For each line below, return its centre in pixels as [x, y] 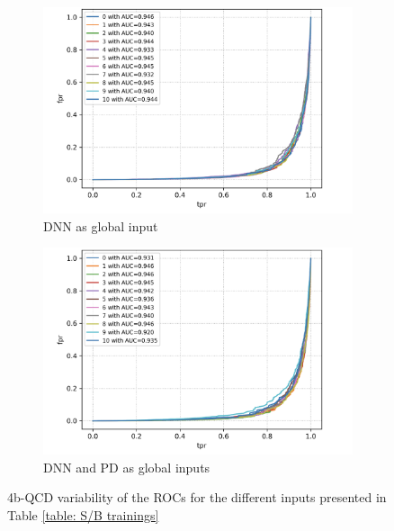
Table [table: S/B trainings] [83, 514]
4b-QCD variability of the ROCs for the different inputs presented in [197, 497]
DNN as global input [101, 225]
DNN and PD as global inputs [127, 467]
